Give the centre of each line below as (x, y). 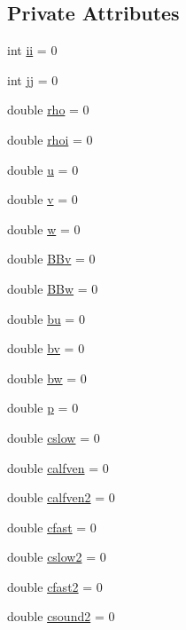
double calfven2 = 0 (61, 497)
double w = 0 (44, 228)
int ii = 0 (32, 50)
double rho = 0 (48, 110)
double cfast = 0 (52, 527)
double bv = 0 (46, 348)
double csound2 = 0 (61, 616)
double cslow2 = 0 (57, 557)
